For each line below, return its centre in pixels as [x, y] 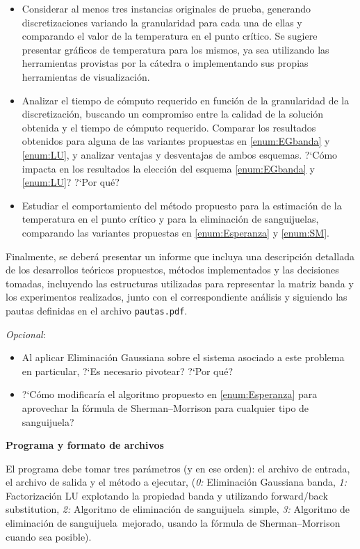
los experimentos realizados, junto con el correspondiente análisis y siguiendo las [177, 297]
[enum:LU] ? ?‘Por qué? [71, 182]
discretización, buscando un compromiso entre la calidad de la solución [173, 114]
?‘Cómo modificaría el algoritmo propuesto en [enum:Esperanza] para [170, 394]
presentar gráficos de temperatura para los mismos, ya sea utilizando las [175, 49]
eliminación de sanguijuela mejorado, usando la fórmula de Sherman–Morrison [173, 523]
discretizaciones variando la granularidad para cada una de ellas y [162, 22]
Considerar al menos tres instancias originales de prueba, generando [166, 8]
